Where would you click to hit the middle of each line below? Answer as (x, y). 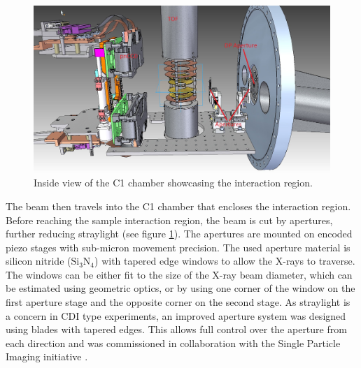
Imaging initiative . (47, 356)
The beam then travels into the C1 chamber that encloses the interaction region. (178, 206)
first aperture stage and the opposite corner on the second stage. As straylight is (178, 302)
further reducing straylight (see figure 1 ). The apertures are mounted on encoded (179, 234)
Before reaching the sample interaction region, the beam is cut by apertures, (169, 220)
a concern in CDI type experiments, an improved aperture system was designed (176, 315)
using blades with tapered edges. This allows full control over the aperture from (176, 329)
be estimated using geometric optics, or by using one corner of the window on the (180, 288)
